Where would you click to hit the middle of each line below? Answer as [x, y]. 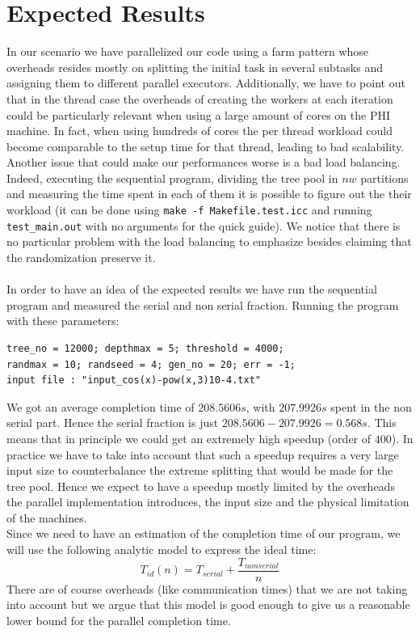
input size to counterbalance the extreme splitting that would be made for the [200, 470]
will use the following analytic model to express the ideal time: [162, 549]
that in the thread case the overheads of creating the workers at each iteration [200, 98]
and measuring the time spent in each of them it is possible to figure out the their [209, 194]
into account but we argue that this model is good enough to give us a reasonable [208, 604]
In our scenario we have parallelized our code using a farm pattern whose [188, 51]
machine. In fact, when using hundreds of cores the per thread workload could [200, 131]
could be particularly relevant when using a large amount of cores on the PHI [198, 114]
